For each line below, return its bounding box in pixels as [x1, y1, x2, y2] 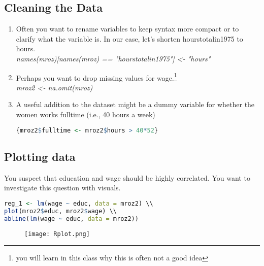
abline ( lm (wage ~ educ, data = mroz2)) [4, 215, 139, 222]
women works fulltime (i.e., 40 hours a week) [16, 109, 155, 120]
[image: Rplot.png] [24, 230, 90, 238]
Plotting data [4, 148, 76, 164]
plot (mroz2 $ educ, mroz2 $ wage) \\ [4, 207, 117, 215]
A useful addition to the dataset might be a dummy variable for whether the [16, 99, 255, 110]
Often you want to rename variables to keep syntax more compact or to [16, 23, 239, 34]
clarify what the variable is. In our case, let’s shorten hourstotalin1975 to [16, 33, 243, 44]
